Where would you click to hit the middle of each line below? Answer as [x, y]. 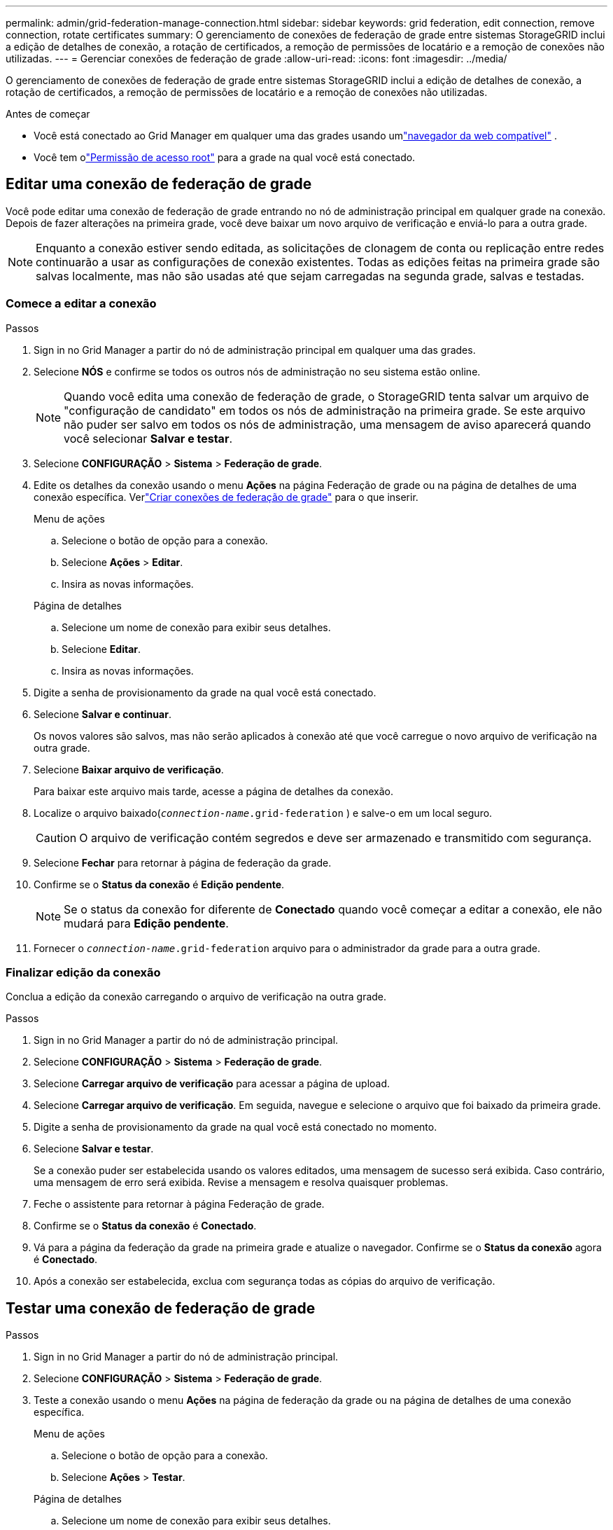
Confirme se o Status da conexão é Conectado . [145, 1226]
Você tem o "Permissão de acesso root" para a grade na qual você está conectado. [225, 157]
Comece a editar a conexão [81, 304]
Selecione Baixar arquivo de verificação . [129, 769]
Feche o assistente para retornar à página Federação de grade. [179, 1204]
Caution [56, 838]
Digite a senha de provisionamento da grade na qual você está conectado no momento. [235, 1127]
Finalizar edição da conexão [83, 972]
